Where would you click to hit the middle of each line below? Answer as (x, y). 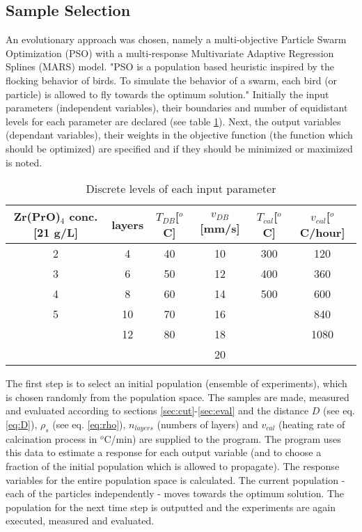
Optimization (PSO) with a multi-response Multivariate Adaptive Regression (170, 53)
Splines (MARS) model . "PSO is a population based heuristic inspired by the (170, 66)
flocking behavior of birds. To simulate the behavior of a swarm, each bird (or (172, 80)
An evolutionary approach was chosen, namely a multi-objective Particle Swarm (176, 39)
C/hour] (322, 233)
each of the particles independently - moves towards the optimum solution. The (175, 493)
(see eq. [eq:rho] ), (89, 424)
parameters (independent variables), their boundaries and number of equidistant (177, 108)
